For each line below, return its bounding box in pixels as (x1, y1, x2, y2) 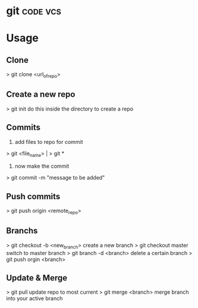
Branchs (6, 226, 38, 236)
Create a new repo (6, 89, 76, 99)
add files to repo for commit (14, 138, 83, 145)
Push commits (6, 191, 61, 202)
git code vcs (6, 4, 61, 18)
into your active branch (6, 295, 63, 302)
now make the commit (14, 162, 70, 170)
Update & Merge (6, 273, 67, 283)
